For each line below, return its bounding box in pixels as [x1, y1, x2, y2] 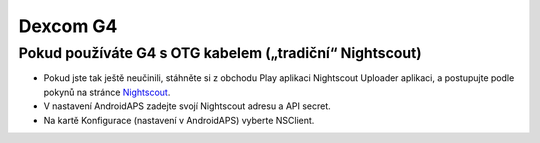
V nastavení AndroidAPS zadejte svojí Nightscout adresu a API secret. [43, 100, 332, 112]
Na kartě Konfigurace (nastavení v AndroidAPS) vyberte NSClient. [43, 114, 315, 126]
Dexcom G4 [18, 15, 118, 37]
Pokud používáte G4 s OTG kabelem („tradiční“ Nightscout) [18, 44, 422, 62]
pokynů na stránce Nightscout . [43, 86, 171, 98]
